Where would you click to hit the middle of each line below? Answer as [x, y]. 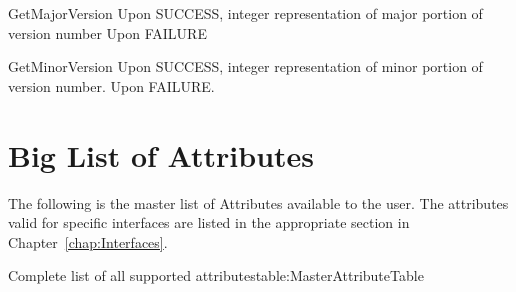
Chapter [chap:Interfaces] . [88, 241]
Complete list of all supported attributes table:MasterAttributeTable [216, 275]
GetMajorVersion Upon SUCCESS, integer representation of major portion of [245, 13]
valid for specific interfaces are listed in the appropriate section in [209, 222]
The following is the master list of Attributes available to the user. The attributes [258, 202]
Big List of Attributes [161, 154]
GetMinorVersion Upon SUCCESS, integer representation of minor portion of [245, 66]
